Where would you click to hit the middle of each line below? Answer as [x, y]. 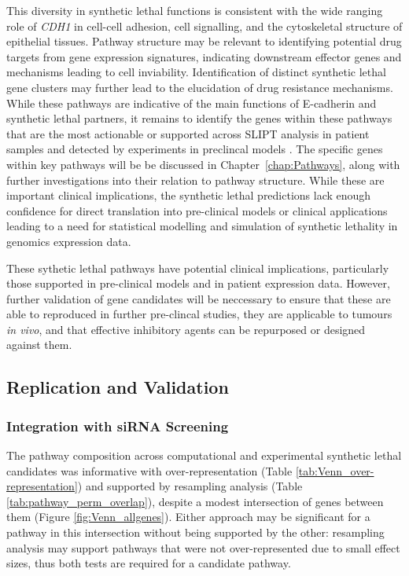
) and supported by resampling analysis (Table [190, 486]
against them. [39, 345]
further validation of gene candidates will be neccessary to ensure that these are [199, 298]
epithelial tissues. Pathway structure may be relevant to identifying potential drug [204, 41]
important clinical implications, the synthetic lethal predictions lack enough [189, 195]
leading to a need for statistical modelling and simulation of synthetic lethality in [202, 226]
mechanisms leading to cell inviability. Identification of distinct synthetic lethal [196, 72]
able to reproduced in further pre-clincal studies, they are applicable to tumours [199, 314]
